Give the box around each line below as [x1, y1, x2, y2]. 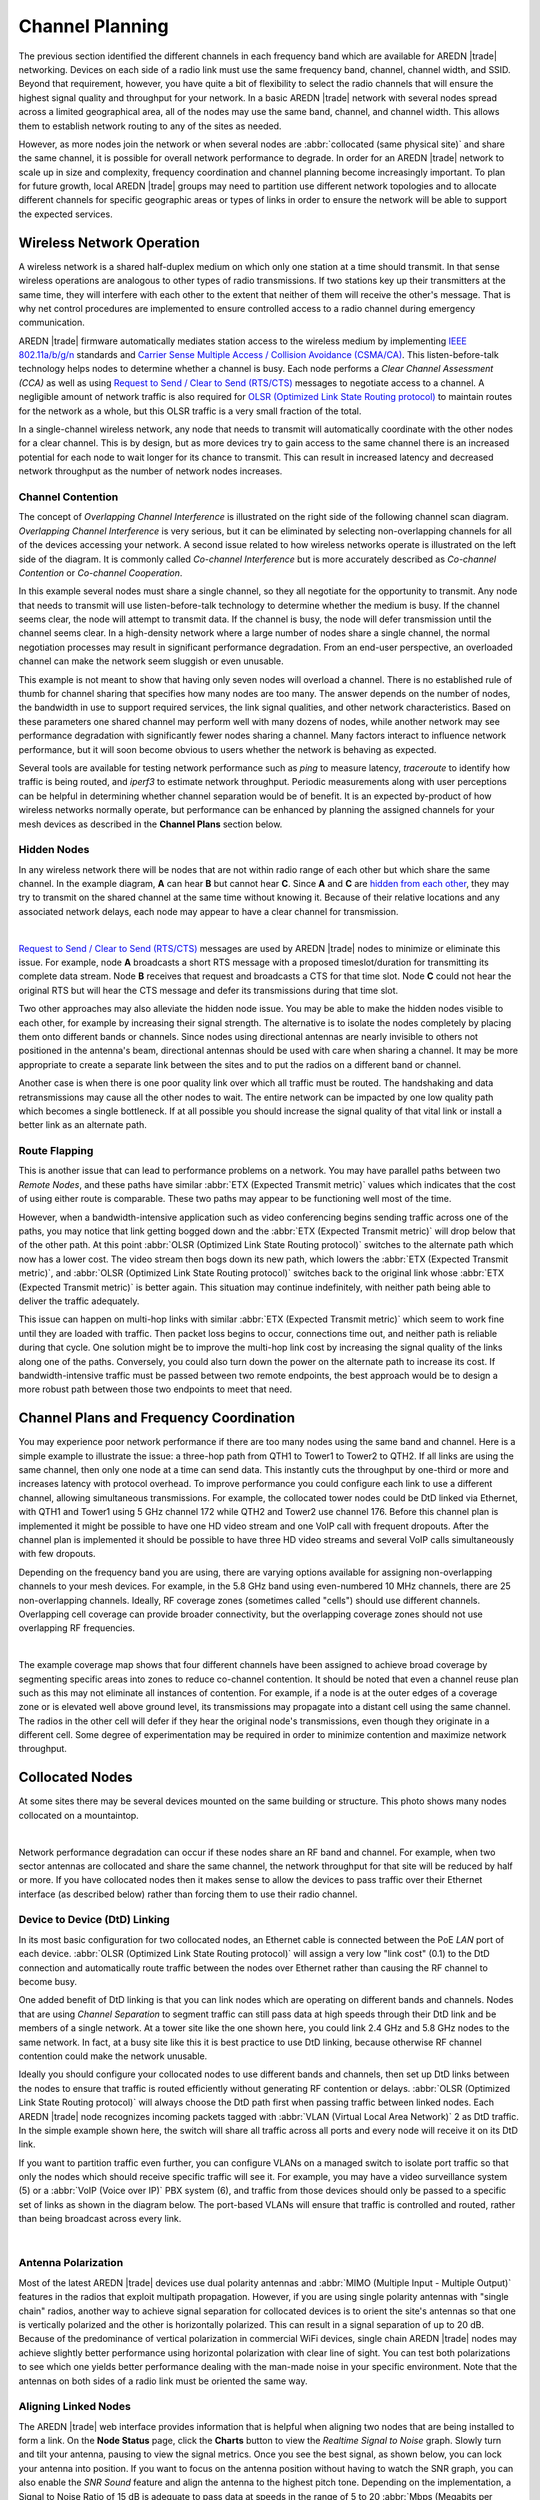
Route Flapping [18, 1144, 94, 1158]
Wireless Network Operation [18, 234, 200, 251]
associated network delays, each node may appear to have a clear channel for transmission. [18, 905, 399, 917]
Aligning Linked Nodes [18, 2400, 132, 2414]
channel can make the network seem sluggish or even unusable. [18, 655, 284, 667]
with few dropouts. [18, 1548, 96, 1560]
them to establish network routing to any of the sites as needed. [18, 120, 282, 132]
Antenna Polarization [18, 2256, 124, 2270]
